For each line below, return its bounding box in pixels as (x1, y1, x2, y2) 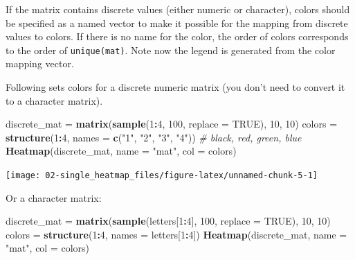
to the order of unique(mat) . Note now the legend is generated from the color (6, 42, 336, 57)
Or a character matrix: (6, 190, 102, 205)
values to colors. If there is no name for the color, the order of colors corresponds (6, 29, 349, 44)
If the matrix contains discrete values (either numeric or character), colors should (6, 2, 350, 16)
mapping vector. (6, 56, 74, 71)
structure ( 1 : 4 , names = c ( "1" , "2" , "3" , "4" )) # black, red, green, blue (6, 130, 302, 144)
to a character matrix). (6, 93, 103, 107)
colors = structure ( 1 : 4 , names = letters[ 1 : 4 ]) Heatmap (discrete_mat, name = (6, 227, 347, 241)
